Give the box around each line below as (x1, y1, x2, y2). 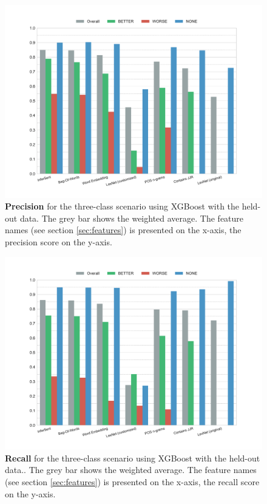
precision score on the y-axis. (5, 235, 112, 248)
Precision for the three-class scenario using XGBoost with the (5, 200, 240, 213)
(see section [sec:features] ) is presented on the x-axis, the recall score (5, 475, 260, 488)
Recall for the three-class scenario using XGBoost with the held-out (5, 451, 260, 464)
